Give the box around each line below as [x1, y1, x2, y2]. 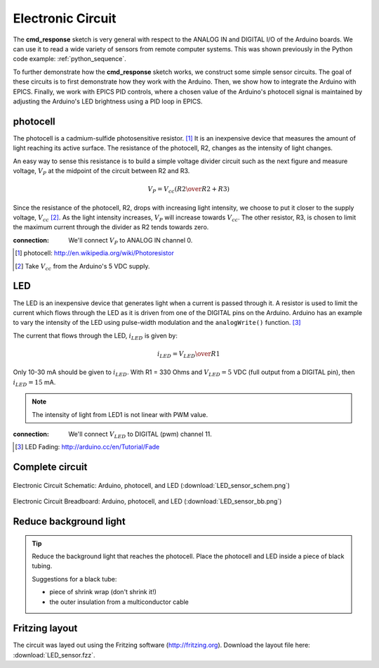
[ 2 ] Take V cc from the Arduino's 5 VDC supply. [15, 262, 150, 272]
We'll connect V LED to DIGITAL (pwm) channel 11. [68, 430, 212, 439]
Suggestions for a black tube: [32, 574, 117, 583]
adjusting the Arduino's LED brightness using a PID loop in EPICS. [13, 97, 203, 105]
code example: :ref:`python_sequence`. [13, 55, 126, 63]
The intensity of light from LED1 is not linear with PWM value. [32, 410, 208, 418]
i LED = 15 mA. [13, 378, 56, 388]
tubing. [32, 562, 53, 570]
